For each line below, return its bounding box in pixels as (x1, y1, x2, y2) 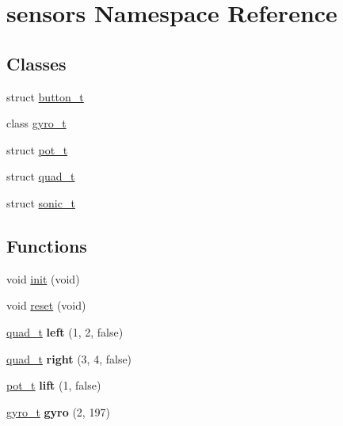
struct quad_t (6, 168, 75, 184)
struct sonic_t (6, 194, 75, 211)
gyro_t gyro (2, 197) (6, 403, 110, 420)
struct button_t (6, 88, 84, 105)
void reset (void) (6, 297, 86, 314)
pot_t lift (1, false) (6, 377, 101, 394)
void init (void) (6, 270, 80, 287)
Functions (6, 233, 87, 257)
